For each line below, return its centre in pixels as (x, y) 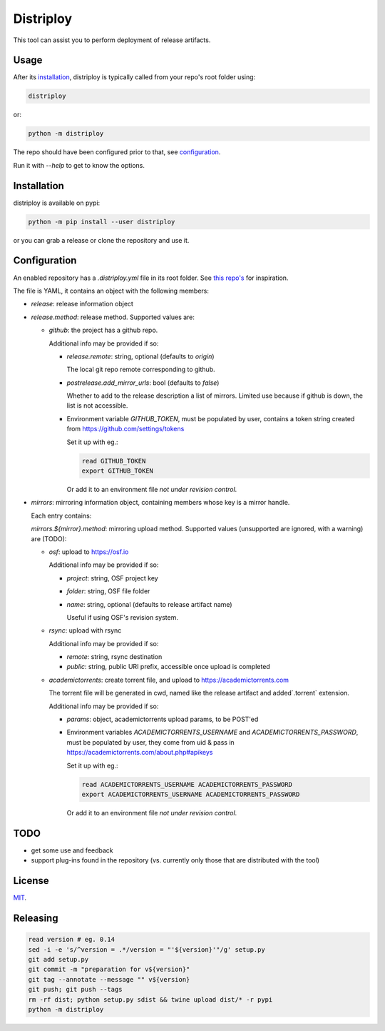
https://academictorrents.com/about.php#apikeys (140, 753)
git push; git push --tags (75, 990)
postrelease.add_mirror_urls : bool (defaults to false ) (143, 383)
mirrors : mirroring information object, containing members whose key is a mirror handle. (160, 503)
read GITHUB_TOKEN (114, 461)
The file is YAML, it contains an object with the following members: (111, 291)
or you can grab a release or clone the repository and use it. (101, 240)
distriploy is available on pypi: (57, 203)
